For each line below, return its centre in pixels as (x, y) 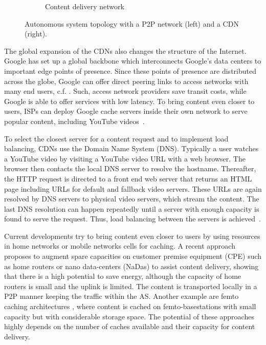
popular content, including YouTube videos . (74, 121)
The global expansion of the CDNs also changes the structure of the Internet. (125, 50)
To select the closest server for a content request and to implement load (116, 138)
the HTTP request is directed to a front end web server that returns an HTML (128, 178)
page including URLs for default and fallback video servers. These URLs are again (133, 188)
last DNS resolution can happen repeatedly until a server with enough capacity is (132, 208)
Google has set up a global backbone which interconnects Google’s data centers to (133, 61)
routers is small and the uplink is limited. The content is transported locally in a (131, 286)
